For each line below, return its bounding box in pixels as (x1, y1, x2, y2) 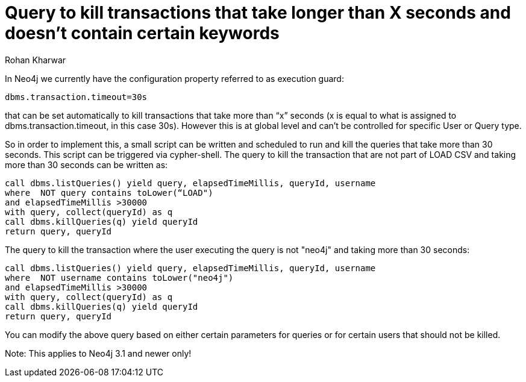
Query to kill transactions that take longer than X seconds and (5, 2, 511, 23)
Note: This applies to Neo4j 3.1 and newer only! (5, 348, 192, 359)
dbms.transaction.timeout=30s (5, 92, 148, 102)
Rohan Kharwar (5, 54, 66, 65)
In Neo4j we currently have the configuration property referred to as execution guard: (5, 73, 344, 84)
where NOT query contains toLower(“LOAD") (5, 187, 213, 198)
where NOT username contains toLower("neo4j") (5, 272, 234, 283)
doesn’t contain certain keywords (5, 23, 280, 43)
